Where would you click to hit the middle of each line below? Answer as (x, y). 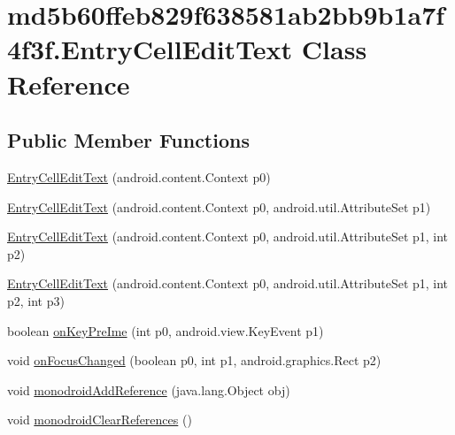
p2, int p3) (36, 300)
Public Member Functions (128, 140)
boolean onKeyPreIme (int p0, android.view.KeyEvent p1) (166, 330)
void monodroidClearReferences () (100, 420)
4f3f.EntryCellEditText (150, 49)
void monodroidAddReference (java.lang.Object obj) (149, 389)
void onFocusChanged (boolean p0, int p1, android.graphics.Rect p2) (194, 360)
